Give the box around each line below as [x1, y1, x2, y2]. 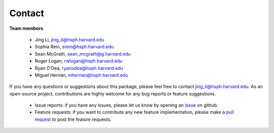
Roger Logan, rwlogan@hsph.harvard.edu [35, 58, 123, 64]
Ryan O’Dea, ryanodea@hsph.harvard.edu [35, 65, 124, 71]
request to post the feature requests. [35, 116, 112, 122]
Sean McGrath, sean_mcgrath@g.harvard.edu [35, 51, 131, 57]
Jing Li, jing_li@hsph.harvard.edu [35, 36, 105, 42]
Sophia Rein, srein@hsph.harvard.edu [35, 43, 114, 50]
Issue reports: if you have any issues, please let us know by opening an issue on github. [35, 102, 218, 108]
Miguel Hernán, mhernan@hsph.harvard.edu [35, 72, 128, 78]
